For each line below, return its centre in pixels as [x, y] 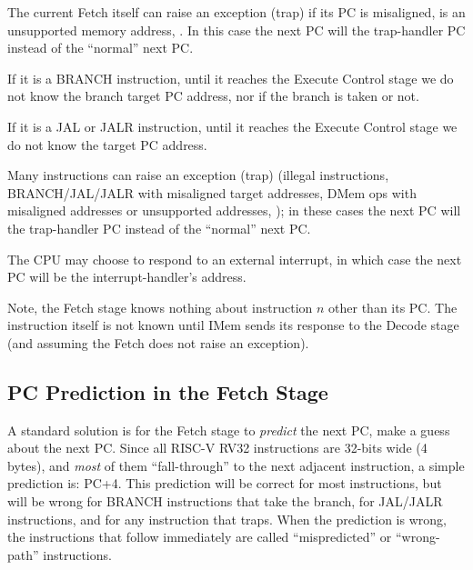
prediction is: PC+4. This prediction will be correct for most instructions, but [225, 483]
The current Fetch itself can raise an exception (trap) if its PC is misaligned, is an [236, 12]
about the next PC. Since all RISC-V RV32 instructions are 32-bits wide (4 [217, 448]
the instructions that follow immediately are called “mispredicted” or [200, 537]
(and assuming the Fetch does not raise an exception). [158, 342]
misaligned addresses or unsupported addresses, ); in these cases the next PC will [234, 210]
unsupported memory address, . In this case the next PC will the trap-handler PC [236, 30]
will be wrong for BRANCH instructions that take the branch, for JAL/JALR [225, 501]
